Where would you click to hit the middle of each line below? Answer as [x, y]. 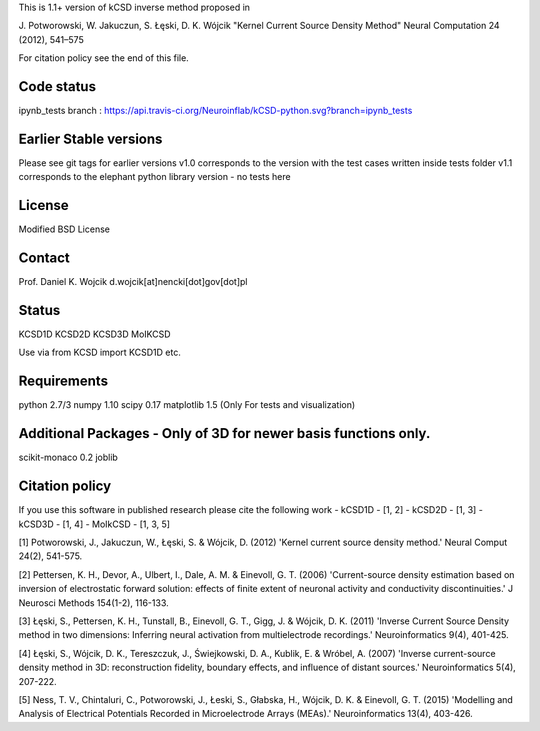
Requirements [63, 381]
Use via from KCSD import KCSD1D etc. [100, 352]
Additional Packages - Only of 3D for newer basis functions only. [224, 433]
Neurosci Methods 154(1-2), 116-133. [93, 602]
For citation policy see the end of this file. [103, 58]
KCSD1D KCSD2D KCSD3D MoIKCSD [94, 334]
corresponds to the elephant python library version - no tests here [154, 177]
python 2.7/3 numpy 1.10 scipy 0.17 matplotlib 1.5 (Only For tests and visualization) [187, 405]
